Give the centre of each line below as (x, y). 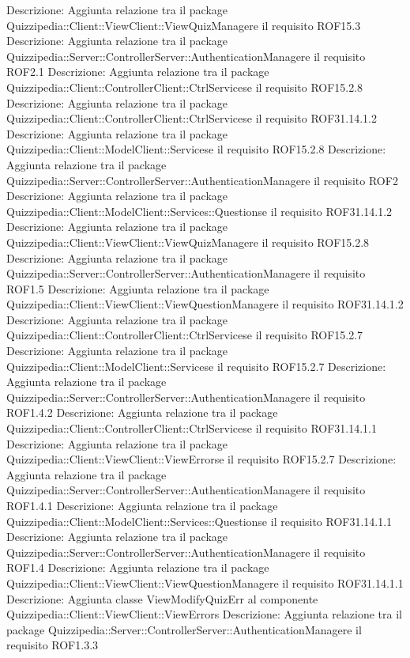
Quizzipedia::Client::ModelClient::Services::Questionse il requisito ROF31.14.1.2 (199, 211)
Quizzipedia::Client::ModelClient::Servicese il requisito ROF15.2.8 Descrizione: (196, 149)
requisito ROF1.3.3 (53, 645)
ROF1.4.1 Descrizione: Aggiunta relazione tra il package (142, 505)
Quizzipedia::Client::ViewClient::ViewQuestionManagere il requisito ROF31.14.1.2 (205, 304)
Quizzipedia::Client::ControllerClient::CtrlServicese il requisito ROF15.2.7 (185, 335)
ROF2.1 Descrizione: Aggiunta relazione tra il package (138, 72)
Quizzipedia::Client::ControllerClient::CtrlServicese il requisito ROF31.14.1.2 (192, 118)
